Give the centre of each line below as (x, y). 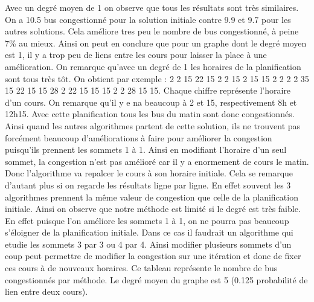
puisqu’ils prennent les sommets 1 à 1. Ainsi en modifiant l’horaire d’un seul (146, 149)
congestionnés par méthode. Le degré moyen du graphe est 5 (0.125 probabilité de (156, 279)
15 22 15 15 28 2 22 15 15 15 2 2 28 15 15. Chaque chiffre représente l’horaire (148, 90)
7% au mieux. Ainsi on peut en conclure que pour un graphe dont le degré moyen (156, 43)
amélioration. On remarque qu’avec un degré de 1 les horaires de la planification (153, 66)
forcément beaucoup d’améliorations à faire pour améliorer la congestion (139, 137)
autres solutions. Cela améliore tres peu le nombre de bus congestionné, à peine (152, 31)
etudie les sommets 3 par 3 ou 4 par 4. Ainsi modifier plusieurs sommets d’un (148, 244)
